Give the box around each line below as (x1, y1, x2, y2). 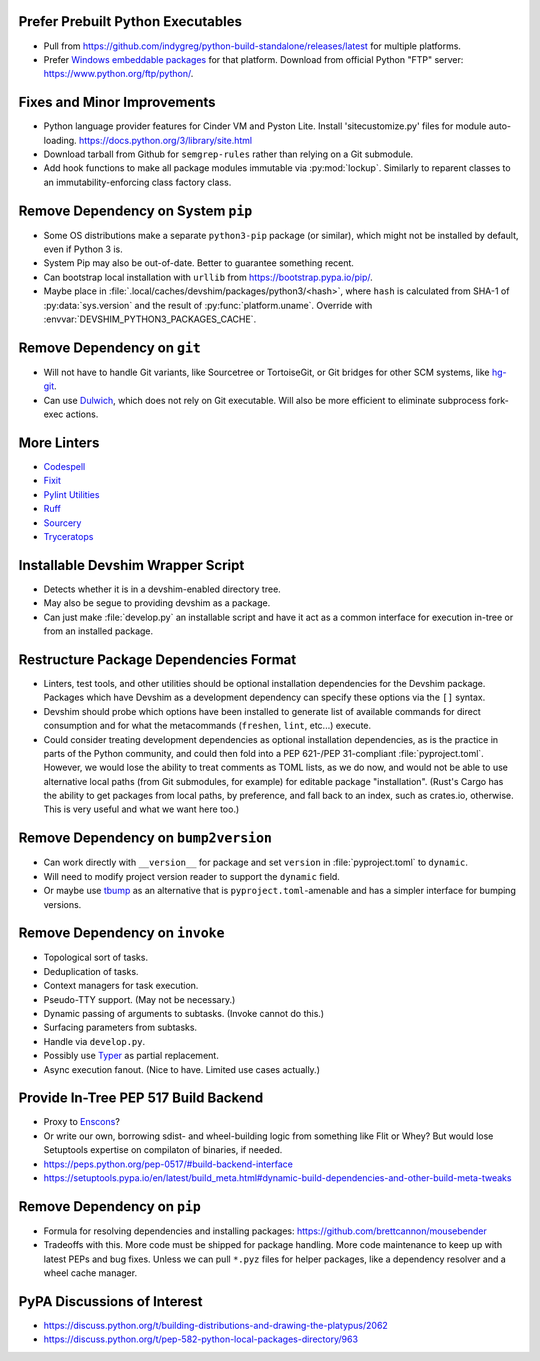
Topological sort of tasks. (43, 951, 149, 964)
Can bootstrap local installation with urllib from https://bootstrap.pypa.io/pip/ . (43, 271, 374, 283)
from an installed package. (43, 625, 154, 637)
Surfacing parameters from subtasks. (43, 1021, 198, 1034)
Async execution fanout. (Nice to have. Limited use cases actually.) (43, 1063, 320, 1075)
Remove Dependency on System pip (18, 202, 253, 219)
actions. (65, 408, 99, 420)
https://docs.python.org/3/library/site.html (78, 134, 253, 146)
